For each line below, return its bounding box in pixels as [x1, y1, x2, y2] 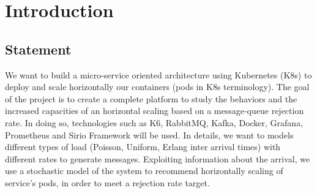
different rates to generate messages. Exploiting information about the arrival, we [5, 152, 310, 165]
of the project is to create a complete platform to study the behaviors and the [5, 92, 297, 105]
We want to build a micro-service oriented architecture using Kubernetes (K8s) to [5, 68, 312, 81]
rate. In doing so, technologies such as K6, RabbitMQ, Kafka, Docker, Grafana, [5, 116, 304, 129]
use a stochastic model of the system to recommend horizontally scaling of [5, 164, 283, 177]
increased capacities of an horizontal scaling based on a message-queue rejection [5, 104, 304, 117]
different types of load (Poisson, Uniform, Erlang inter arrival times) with [5, 140, 281, 153]
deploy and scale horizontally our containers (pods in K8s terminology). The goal [5, 80, 310, 93]
